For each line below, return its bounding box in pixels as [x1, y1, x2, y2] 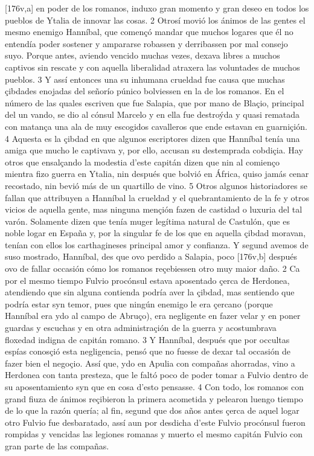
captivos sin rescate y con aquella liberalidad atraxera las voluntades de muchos [5, 60, 300, 73]
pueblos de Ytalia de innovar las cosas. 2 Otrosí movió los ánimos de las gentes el [5, 13, 306, 26]
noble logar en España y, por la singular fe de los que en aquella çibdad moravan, [5, 226, 306, 239]
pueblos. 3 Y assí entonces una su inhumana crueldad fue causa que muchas [5, 72, 285, 85]
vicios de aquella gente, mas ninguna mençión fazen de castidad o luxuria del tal [5, 203, 303, 216]
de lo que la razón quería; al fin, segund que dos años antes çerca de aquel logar [5, 404, 300, 417]
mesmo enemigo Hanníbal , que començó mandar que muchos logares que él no [5, 25, 293, 38]
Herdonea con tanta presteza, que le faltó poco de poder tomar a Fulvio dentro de [5, 368, 309, 381]
